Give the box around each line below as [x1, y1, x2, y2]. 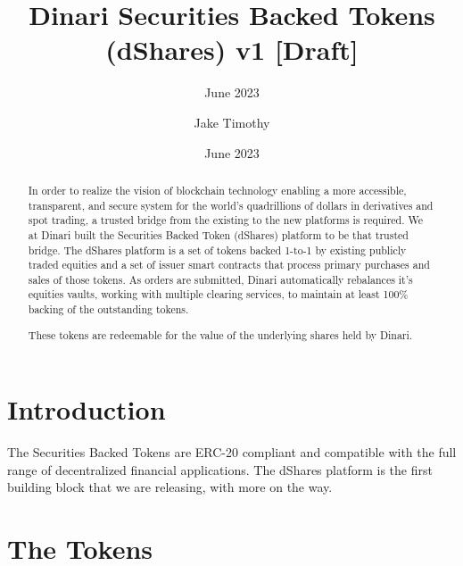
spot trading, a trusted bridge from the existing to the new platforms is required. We [28, 212, 423, 228]
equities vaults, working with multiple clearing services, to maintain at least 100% [28, 287, 409, 302]
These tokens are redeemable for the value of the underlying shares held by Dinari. [28, 327, 413, 342]
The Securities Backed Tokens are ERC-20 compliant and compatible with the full [7, 443, 457, 462]
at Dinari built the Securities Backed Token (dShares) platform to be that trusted [28, 227, 409, 242]
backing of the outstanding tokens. [28, 302, 189, 317]
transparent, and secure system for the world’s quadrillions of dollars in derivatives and [28, 197, 434, 212]
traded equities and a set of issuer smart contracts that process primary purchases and [28, 257, 430, 272]
